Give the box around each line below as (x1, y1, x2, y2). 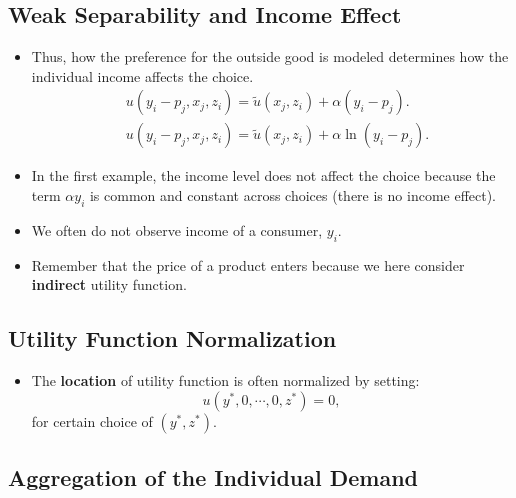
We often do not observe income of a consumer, (31, 219, 323, 240)
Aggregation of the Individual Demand (8, 462, 419, 493)
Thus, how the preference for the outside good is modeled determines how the (31, 46, 509, 67)
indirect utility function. (31, 274, 187, 295)
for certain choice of (31, 410, 153, 431)
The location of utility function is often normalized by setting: (31, 370, 420, 391)
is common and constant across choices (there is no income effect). (89, 185, 497, 206)
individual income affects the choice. (31, 65, 254, 86)
